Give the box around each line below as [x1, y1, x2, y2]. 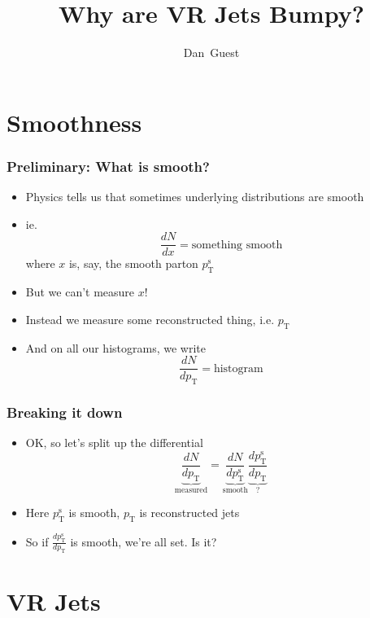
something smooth [191, 239, 283, 251]
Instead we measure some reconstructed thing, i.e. [25, 310, 275, 327]
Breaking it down [7, 401, 123, 422]
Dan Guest [183, 44, 240, 61]
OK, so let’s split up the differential [25, 434, 203, 451]
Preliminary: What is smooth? [7, 156, 210, 176]
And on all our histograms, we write [25, 339, 206, 356]
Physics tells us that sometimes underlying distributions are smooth [25, 188, 364, 205]
